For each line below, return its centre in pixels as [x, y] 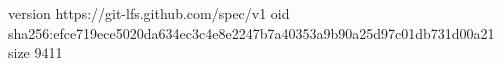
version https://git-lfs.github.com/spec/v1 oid [149, 13]
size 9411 [35, 52]
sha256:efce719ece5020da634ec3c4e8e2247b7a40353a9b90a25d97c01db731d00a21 [251, 32]
